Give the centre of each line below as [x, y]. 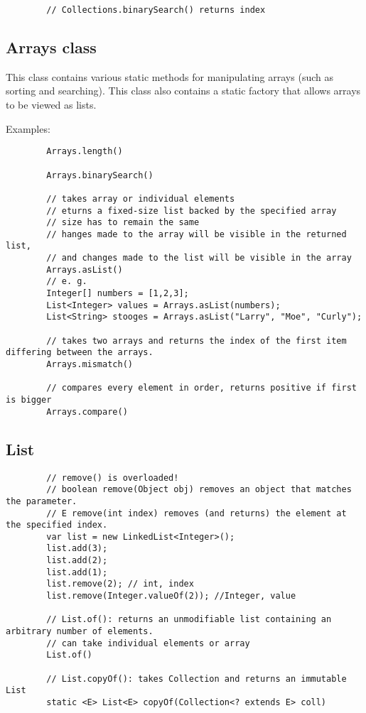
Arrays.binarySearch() [100, 175]
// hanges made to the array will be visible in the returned [197, 234]
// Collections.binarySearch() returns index [156, 10]
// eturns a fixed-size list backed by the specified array [192, 211]
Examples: [28, 128]
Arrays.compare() [87, 412]
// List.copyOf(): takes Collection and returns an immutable [197, 679]
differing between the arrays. [80, 353]
